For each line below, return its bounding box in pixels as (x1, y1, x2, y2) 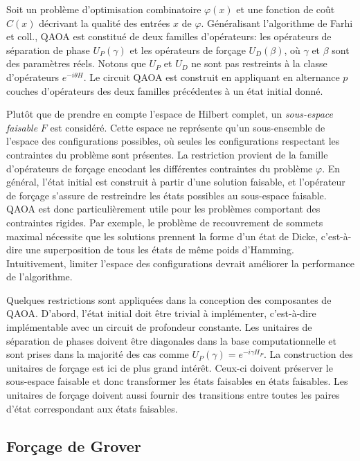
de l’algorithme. (6, 269, 73, 284)
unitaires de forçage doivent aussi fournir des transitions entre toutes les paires (6, 388, 340, 402)
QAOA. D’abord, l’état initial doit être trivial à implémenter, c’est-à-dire (6, 306, 316, 320)
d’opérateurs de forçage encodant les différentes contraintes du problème (6, 161, 313, 175)
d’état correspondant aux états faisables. (6, 401, 178, 415)
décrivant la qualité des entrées (39, 15, 170, 30)
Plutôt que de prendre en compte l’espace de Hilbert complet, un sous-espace (6, 107, 333, 121)
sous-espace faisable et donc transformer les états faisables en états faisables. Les (6, 374, 348, 388)
